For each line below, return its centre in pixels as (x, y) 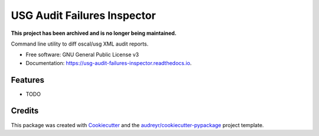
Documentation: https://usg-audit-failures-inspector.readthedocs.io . (109, 63)
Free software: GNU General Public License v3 (82, 55)
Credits (25, 111)
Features (27, 80)
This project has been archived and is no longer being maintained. (94, 33)
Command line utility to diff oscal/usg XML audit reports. (80, 44)
